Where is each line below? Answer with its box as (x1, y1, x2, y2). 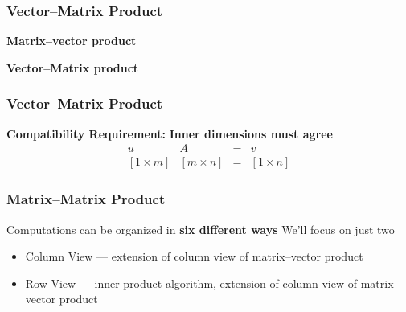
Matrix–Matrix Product (6, 189, 166, 209)
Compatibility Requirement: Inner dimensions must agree (6, 125, 333, 142)
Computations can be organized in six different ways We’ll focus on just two (6, 220, 395, 237)
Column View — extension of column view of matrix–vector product (25, 248, 363, 265)
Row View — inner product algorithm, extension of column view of (25, 274, 358, 291)
